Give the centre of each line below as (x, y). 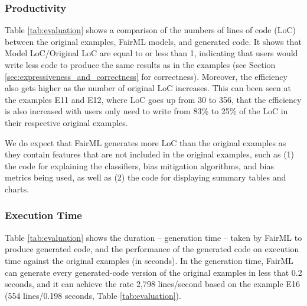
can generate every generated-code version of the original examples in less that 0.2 (153, 272)
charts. (17, 189)
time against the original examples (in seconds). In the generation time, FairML (149, 260)
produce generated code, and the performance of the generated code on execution (152, 249)
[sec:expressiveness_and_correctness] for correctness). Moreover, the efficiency (146, 76)
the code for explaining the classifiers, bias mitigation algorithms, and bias (139, 165)
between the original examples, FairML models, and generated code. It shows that (153, 41)
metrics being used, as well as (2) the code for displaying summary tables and (146, 177)
